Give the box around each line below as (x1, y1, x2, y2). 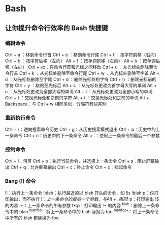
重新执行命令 (5, 114, 36, 121)
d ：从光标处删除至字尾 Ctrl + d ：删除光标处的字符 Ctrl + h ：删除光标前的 (5, 76, 157, 82)
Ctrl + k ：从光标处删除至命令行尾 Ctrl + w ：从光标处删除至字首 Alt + (19, 70, 160, 76)
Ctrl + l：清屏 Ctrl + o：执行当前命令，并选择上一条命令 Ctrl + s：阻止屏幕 (5, 158, 155, 164)
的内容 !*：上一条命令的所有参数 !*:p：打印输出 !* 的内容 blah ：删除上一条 (5, 201, 155, 208)
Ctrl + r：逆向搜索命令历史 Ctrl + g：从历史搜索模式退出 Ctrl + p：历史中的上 (5, 126, 160, 133)
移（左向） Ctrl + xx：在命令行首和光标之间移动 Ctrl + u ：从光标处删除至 (5, 64, 154, 70)
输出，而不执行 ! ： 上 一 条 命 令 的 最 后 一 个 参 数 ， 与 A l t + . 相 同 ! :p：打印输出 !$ (9, 196, 159, 202)
